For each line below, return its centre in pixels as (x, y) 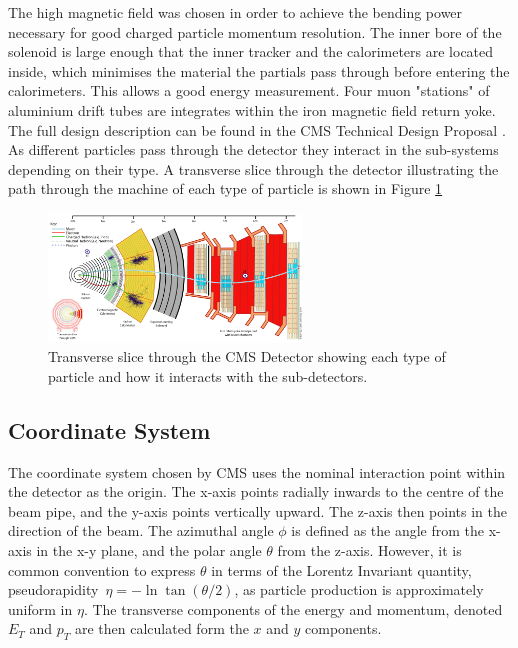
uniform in (40, 608)
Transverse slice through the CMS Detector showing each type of (247, 356)
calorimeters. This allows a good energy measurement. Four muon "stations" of (249, 90)
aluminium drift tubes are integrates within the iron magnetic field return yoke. (252, 109)
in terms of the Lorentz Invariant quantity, (341, 569)
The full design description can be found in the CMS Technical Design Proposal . (257, 129)
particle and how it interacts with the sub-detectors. (208, 375)
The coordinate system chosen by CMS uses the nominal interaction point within (257, 471)
